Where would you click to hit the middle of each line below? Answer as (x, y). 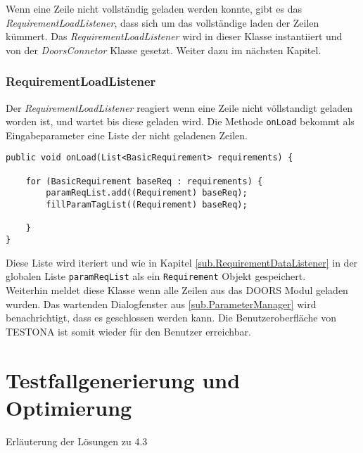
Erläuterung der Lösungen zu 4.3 (77, 441)
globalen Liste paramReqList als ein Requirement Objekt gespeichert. (156, 276)
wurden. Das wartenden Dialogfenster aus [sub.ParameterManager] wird (161, 304)
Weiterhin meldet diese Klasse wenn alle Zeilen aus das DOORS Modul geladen (177, 289)
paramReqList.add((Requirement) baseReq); (147, 193)
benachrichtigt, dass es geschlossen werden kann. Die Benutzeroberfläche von (171, 318)
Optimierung (69, 407)
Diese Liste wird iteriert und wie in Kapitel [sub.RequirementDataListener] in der (182, 262)
